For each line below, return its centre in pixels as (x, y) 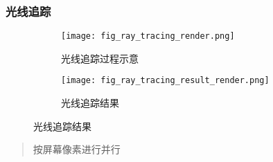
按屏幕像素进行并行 (77, 149)
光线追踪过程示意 (100, 58)
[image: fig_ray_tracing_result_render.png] (165, 81)
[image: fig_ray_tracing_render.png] (148, 36)
